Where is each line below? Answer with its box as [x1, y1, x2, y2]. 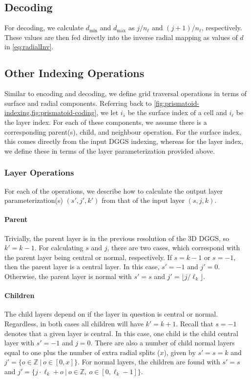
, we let [96, 107, 119, 118]
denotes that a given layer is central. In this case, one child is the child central [4, 328, 238, 338]
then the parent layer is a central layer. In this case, [4, 261, 160, 272]
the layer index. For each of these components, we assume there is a [4, 117, 207, 127]
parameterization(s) [4, 195, 63, 205]
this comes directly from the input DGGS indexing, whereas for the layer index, [4, 136, 243, 146]
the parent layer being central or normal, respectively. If [4, 252, 172, 262]
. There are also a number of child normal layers [90, 338, 235, 348]
